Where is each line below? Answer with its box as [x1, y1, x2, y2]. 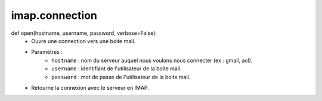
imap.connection [11, 9, 98, 22]
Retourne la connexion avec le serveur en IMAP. [31, 84, 149, 91]
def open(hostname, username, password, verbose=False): [11, 30, 157, 37]
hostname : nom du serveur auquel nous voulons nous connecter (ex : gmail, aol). [51, 57, 253, 64]
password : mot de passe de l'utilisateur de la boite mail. [51, 73, 191, 80]
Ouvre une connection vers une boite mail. [31, 37, 136, 44]
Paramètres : [31, 48, 63, 56]
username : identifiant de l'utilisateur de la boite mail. [51, 65, 182, 72]
